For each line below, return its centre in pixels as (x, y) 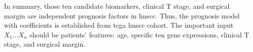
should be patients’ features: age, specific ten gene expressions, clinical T (139, 34)
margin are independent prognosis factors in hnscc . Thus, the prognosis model (122, 15)
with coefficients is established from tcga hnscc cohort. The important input (119, 25)
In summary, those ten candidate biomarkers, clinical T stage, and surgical (117, 6)
